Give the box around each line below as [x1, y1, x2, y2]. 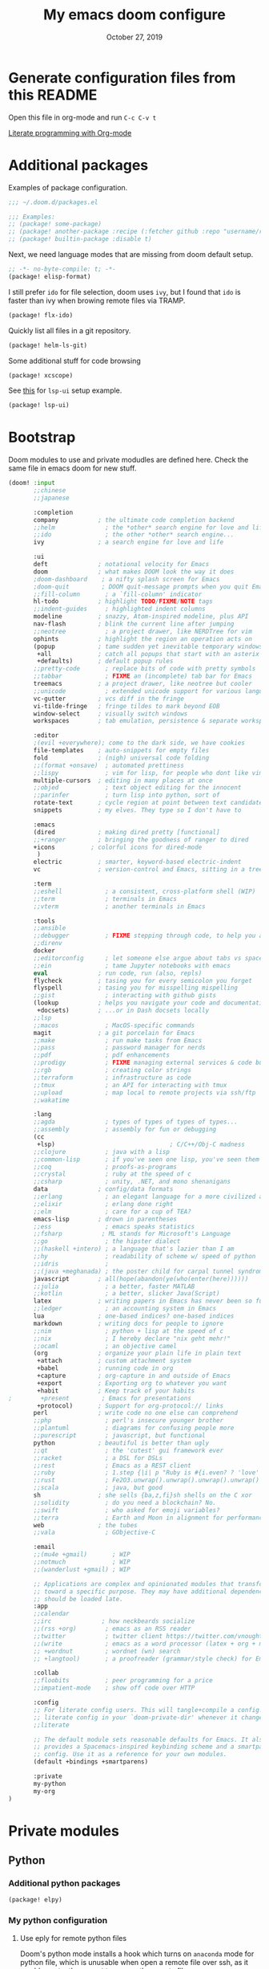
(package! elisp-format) [8, 272, 91, 280]
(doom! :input [8, 479, 56, 487]
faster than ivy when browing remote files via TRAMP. [8, 296, 186, 305]
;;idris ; [33, 1259, 110, 1268]
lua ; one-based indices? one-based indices [33, 1312, 235, 1320]
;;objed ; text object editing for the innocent [33, 784, 242, 792]
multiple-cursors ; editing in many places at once [33, 777, 214, 785]
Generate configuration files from [8, 68, 236, 87]
